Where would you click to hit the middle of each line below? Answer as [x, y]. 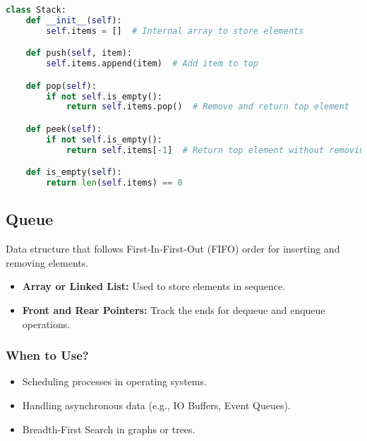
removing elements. [47, 262]
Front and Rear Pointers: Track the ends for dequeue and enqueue [174, 309]
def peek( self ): [64, 129]
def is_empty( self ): [74, 173]
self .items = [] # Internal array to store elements [175, 31]
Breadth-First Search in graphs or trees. [109, 429]
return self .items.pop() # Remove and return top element [207, 107]
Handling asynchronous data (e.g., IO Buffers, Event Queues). [156, 405]
